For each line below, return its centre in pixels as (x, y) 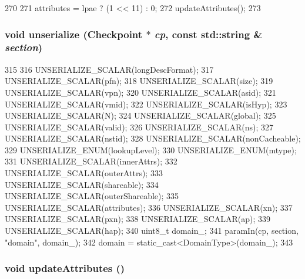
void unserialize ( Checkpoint (74, 34)
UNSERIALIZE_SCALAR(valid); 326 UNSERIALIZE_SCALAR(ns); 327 (139, 127)
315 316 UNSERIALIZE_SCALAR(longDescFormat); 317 (109, 69)
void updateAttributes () (65, 268)
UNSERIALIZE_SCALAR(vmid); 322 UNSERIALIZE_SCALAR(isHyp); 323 (146, 104)
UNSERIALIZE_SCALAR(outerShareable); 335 (92, 196)
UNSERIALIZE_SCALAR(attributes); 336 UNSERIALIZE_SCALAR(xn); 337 (149, 207)
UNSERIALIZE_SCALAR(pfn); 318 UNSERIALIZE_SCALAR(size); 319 (139, 81)
